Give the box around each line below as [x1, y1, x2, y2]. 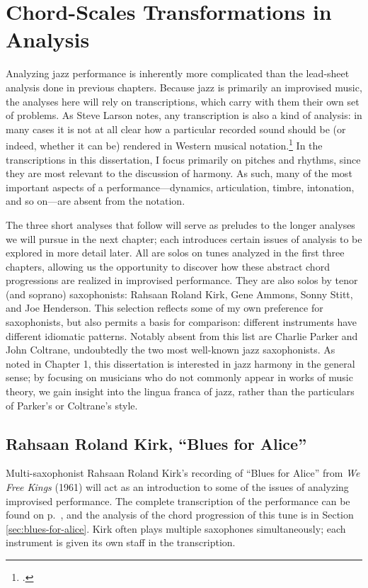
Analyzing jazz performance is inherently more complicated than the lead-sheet [6, 66, 350, 81]
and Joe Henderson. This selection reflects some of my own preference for [6, 300, 323, 315]
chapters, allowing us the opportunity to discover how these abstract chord [6, 259, 330, 273]
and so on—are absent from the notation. [6, 193, 185, 208]
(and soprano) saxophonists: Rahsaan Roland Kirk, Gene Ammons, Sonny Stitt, [6, 286, 353, 301]
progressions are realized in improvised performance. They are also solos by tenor [6, 273, 358, 288]
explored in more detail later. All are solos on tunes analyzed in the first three [6, 245, 345, 260]
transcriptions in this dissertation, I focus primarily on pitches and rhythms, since [6, 152, 361, 166]
